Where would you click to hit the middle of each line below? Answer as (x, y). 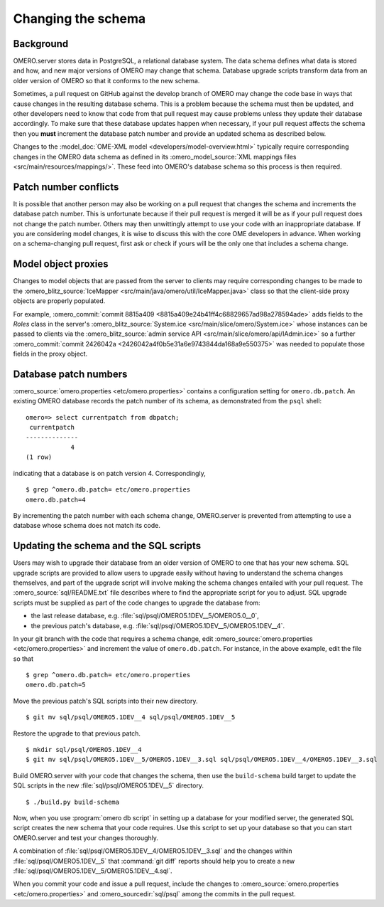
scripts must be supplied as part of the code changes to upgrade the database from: (137, 603)
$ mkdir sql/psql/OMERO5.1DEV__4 (84, 750)
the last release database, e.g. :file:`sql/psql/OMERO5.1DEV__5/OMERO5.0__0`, (145, 616)
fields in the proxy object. (50, 354)
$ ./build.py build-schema (73, 802)
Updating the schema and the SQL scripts (107, 546)
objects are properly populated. (59, 301)
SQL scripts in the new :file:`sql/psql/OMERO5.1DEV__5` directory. (108, 785)
